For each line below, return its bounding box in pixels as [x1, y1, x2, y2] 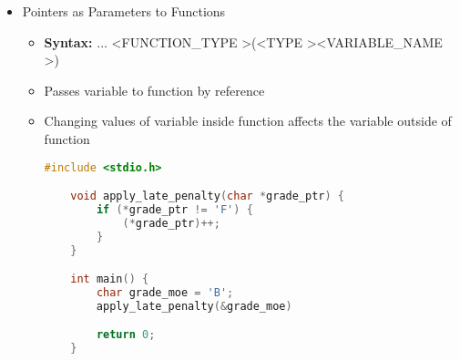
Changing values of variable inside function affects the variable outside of [44, 111, 452, 130]
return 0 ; [96, 328, 156, 342]
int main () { [70, 273, 149, 286]
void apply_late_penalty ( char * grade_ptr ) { [70, 190, 345, 203]
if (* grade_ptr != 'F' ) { [96, 202, 253, 216]
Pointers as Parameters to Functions [22, 2, 226, 20]
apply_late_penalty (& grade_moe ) [96, 299, 292, 313]
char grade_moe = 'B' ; [96, 286, 234, 299]
